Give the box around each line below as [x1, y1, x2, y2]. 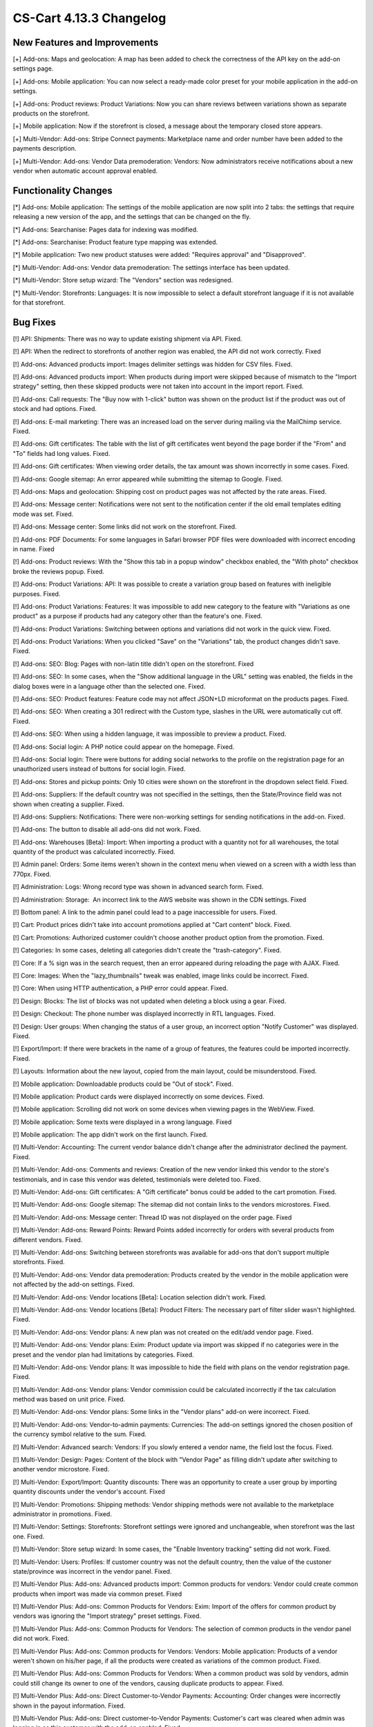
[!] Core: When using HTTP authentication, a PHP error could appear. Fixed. [12, 984, 228, 993]
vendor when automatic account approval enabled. [12, 166, 158, 175]
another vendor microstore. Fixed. [12, 1465, 110, 1473]
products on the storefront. [12, 109, 90, 117]
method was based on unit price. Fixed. [12, 1395, 126, 1404]
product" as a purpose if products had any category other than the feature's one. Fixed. [12, 612, 262, 620]
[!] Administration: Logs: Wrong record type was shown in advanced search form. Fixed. [12, 883, 264, 891]
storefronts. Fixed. [12, 1258, 65, 1266]
